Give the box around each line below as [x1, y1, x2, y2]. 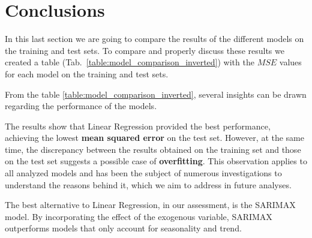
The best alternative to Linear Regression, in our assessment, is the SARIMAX [5, 198, 296, 211]
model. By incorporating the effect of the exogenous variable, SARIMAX [5, 210, 272, 222]
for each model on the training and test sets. [5, 67, 169, 80]
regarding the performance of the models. [5, 100, 157, 112]
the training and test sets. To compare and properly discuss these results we [5, 44, 284, 56]
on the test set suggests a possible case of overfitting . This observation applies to [5, 155, 307, 167]
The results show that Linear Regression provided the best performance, [5, 119, 271, 132]
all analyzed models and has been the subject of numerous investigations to [5, 167, 282, 179]
